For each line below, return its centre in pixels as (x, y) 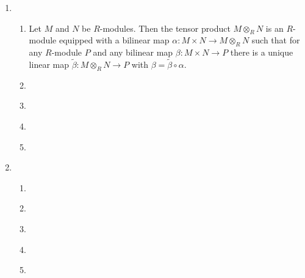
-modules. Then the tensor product (165, 28)
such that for (276, 40)
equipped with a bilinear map (114, 40)
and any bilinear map (133, 52)
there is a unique (262, 52)
